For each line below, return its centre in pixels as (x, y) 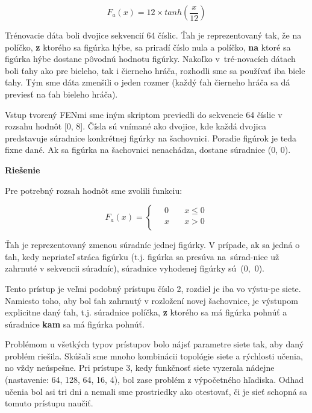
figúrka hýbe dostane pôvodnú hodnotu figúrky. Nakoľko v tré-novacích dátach (150, 59)
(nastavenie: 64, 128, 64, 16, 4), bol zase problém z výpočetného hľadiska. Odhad (154, 380)
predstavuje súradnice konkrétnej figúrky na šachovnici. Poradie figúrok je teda (151, 138)
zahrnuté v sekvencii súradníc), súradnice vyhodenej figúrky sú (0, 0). (135, 268)
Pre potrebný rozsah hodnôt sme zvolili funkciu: (94, 190)
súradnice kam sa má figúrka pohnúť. (75, 324)
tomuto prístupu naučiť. (49, 403)
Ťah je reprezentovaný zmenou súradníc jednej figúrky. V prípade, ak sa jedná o (152, 245)
